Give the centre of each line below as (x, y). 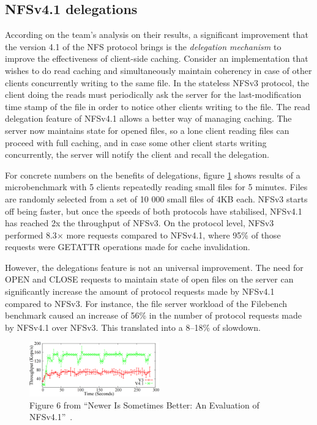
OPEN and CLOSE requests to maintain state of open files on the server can (149, 279)
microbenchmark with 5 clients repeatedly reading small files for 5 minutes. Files (156, 187)
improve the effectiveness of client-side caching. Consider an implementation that (157, 58)
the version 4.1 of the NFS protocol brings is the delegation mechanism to (143, 46)
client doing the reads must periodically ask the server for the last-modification (153, 94)
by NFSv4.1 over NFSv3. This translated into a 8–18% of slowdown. (133, 327)
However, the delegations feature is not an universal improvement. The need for (154, 267)
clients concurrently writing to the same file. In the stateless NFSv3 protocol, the (157, 82)
